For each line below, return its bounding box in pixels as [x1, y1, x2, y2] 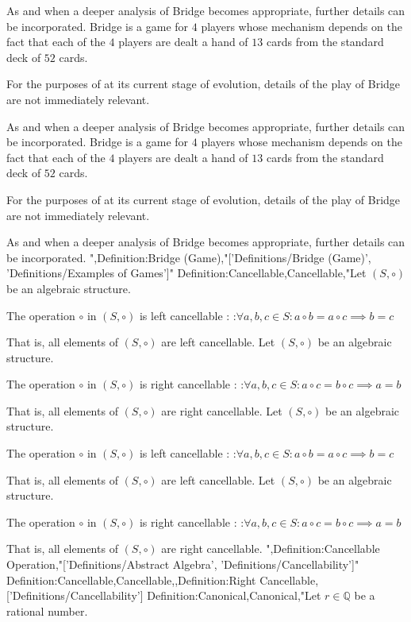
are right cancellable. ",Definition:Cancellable [161, 540, 380, 557]
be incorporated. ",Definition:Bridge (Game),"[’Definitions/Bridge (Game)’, [6, 249, 371, 265]
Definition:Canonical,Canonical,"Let [147, 587, 321, 604]
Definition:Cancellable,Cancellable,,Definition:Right [6, 571, 256, 588]
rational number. [6, 602, 88, 619]
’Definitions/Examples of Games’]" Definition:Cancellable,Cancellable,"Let [6, 265, 367, 281]
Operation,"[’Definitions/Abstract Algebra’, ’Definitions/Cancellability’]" [6, 556, 359, 573]
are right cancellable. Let [161, 402, 282, 419]
